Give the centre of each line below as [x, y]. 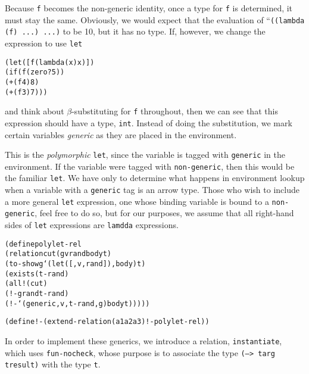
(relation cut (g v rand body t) [58, 254]
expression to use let [44, 43]
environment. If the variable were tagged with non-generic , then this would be [150, 166]
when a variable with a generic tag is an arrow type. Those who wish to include [152, 190]
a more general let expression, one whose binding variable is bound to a [137, 201]
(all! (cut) [26, 284]
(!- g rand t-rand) [37, 294]
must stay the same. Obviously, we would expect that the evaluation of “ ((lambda [155, 19]
